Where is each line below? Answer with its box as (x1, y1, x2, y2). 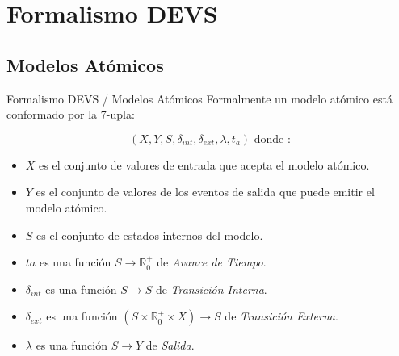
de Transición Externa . (225, 308, 338, 325)
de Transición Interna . (155, 280, 267, 297)
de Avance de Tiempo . (157, 253, 267, 270)
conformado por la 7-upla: (6, 106, 135, 123)
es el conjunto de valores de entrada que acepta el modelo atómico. (39, 156, 370, 173)
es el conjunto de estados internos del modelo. (36, 226, 263, 243)
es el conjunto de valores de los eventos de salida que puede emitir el (36, 183, 375, 200)
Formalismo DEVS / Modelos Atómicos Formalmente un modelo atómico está (6, 90, 393, 107)
